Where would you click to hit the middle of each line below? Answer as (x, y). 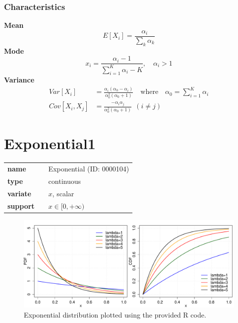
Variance (19, 80)
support (21, 205)
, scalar (63, 193)
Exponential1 (50, 143)
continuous (65, 181)
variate (19, 193)
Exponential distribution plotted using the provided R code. (115, 314)
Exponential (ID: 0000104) (89, 169)
